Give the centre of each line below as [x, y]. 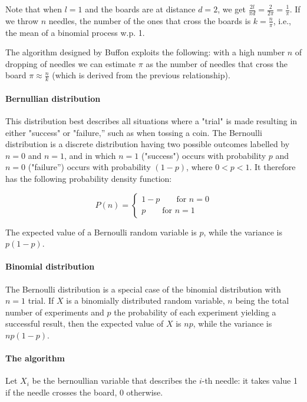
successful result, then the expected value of [85, 323]
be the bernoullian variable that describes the [114, 381]
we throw [22, 20]
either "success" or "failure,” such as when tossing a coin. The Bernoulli [134, 132]
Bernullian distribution [53, 98]
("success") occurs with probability [204, 155]
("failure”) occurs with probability [89, 167]
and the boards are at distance [140, 9]
